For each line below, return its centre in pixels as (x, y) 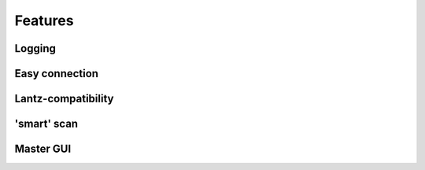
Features (44, 20)
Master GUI (43, 149)
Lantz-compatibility (64, 99)
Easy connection (56, 74)
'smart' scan (46, 124)
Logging (35, 48)
